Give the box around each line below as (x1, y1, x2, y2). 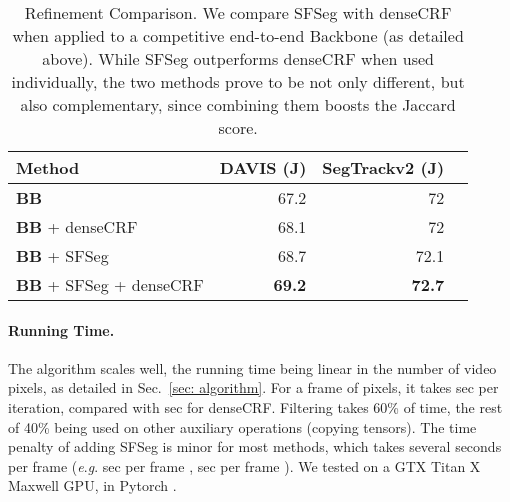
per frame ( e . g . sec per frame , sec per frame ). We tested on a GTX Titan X (8, 455, 481, 476)
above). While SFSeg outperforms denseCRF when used (42, 47, 434, 70)
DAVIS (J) (219, 156, 307, 179)
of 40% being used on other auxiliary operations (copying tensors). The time (8, 416, 477, 437)
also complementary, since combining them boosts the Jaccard (20, 93, 456, 116)
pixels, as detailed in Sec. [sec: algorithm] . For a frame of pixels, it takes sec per (8, 377, 499, 398)
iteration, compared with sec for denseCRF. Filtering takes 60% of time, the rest (8, 396, 503, 417)
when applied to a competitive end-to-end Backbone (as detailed (12, 24, 464, 47)
